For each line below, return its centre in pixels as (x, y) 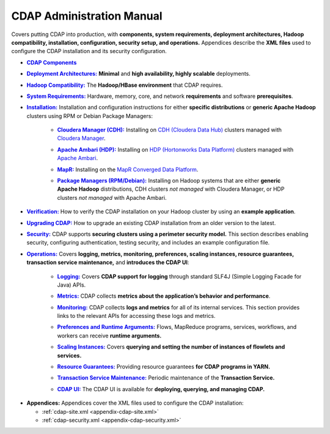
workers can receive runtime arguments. (109, 336)
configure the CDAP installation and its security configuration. (89, 51)
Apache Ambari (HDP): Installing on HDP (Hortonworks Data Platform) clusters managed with (175, 149)
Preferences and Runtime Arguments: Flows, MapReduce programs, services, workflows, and (177, 327)
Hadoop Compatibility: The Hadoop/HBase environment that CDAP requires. (125, 85)
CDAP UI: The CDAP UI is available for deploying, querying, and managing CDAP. (161, 389)
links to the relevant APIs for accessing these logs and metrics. (136, 316)
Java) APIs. (71, 285)
